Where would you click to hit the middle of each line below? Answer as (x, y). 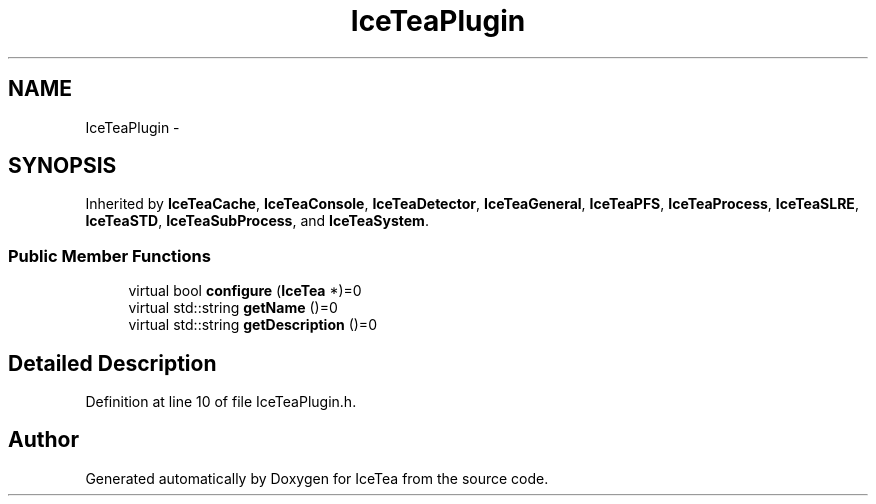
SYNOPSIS (62, 166)
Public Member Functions (109, 255)
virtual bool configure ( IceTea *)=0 (245, 291)
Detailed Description (112, 363)
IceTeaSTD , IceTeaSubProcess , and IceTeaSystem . (257, 221)
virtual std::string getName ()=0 (233, 308)
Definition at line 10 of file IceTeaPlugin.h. (221, 402)
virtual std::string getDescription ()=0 (252, 325)
